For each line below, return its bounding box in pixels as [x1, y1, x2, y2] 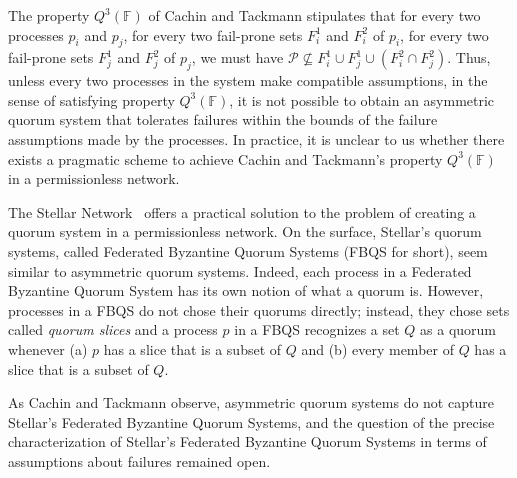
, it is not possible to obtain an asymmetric [229, 89, 495, 110]
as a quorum [420, 319, 497, 340]
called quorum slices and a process [8, 319, 218, 340]
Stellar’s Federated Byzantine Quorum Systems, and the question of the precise [8, 411, 495, 432]
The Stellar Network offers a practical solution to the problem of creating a [8, 201, 476, 222]
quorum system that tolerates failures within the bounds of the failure [8, 109, 438, 130]
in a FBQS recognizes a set [234, 319, 400, 340]
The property [8, 5, 90, 25]
